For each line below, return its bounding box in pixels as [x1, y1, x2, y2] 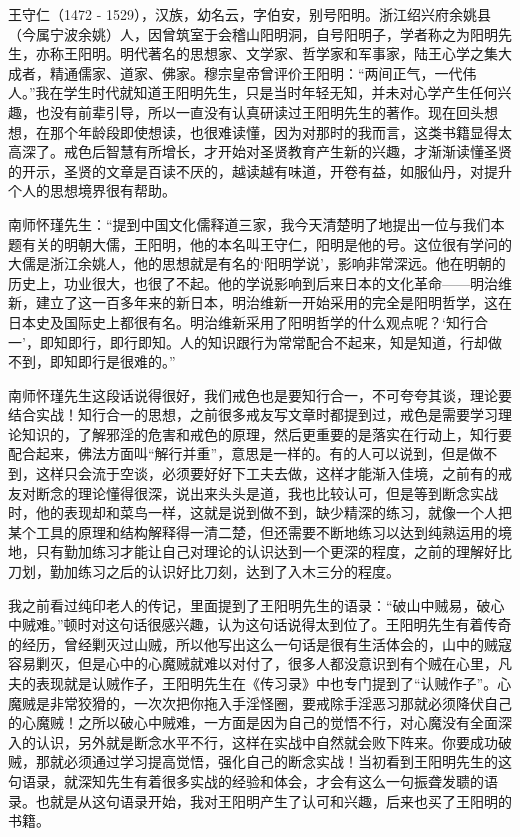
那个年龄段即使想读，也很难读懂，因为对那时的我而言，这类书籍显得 [49, 121, 498, 142]
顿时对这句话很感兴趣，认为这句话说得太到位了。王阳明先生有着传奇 [63, 614, 512, 635]
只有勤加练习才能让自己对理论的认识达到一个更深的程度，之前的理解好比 [35, 541, 512, 562]
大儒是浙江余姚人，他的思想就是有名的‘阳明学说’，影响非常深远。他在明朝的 [8, 253, 506, 274]
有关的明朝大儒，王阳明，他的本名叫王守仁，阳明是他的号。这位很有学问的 [21, 233, 512, 254]
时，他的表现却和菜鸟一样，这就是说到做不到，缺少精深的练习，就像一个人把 [8, 502, 512, 523]
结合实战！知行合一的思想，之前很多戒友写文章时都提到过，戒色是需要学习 [8, 404, 498, 425]
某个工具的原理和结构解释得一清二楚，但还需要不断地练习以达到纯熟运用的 [8, 521, 498, 542]
